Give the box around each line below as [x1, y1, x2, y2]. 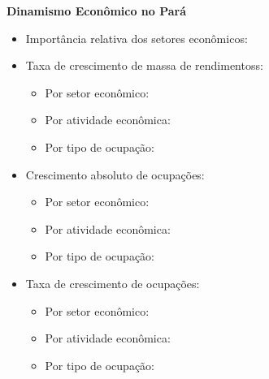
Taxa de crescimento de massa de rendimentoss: [25, 57, 263, 74]
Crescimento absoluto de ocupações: [25, 166, 205, 183]
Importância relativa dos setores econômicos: [25, 29, 248, 46]
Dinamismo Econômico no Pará [7, 2, 187, 19]
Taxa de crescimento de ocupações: [25, 274, 200, 291]
